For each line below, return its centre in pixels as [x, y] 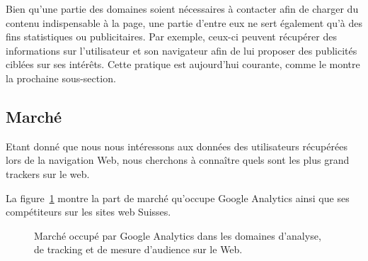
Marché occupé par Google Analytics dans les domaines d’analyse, [178, 235]
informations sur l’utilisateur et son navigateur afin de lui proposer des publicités [182, 50]
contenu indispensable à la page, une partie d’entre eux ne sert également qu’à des [184, 22]
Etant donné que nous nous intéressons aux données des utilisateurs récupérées [177, 146]
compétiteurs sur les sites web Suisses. [88, 212]
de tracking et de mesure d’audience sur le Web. [138, 249]
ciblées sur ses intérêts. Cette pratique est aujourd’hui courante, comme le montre [183, 64]
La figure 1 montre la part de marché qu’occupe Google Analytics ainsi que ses [178, 198]
